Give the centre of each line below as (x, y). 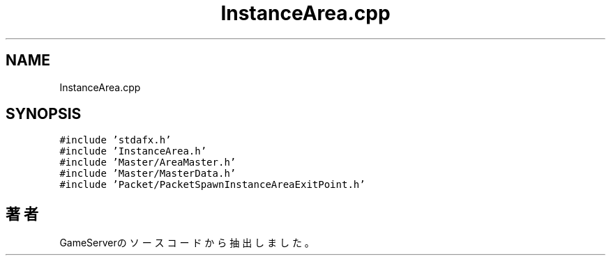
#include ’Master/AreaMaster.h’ (148, 163)
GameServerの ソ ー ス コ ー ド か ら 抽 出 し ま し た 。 (187, 243)
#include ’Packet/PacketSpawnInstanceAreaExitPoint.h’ (212, 185)
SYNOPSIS (44, 114)
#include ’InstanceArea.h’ (133, 151)
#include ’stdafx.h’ (115, 140)
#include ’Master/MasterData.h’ (148, 174)
